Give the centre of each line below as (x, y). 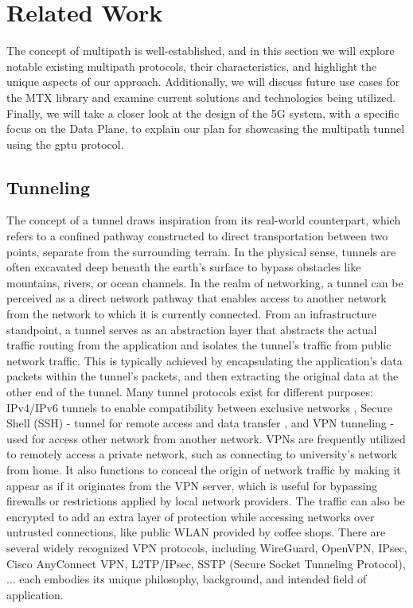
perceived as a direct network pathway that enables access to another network (197, 298)
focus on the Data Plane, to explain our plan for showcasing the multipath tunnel (206, 129)
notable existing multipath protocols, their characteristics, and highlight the (192, 66)
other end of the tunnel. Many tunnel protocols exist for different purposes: (190, 392)
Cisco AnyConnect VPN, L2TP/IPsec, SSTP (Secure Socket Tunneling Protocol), (206, 563)
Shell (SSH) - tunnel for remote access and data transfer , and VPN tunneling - (201, 423)
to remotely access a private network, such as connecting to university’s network (202, 454)
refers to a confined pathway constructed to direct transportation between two (197, 236)
